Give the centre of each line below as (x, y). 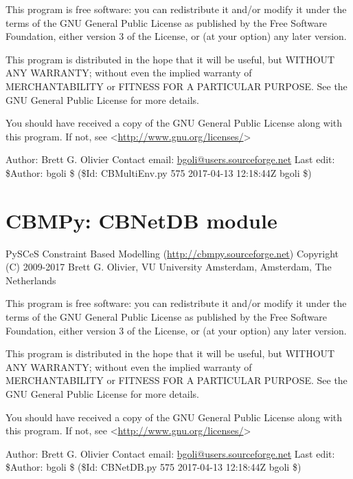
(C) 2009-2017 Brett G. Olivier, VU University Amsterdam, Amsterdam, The (169, 267)
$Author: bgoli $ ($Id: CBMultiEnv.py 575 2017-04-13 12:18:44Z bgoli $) (159, 172)
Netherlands (31, 280)
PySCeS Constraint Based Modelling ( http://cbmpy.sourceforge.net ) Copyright (172, 253)
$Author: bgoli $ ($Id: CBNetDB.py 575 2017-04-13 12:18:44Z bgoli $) (153, 467)
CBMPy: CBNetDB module (141, 220)
